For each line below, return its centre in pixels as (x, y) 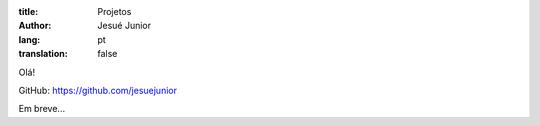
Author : (35, 26)
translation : (43, 54)
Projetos (114, 11)
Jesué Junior (124, 26)
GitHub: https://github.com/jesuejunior (97, 90)
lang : (29, 39)
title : (28, 11)
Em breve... (41, 109)
